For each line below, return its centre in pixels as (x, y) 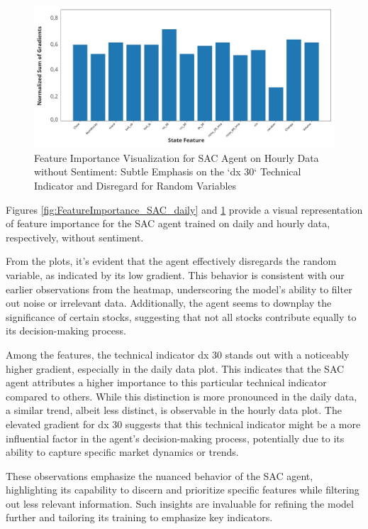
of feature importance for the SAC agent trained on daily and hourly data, (168, 223)
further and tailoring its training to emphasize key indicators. (139, 517)
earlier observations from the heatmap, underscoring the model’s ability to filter (179, 289)
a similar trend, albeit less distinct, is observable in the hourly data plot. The (174, 410)
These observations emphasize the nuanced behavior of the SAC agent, (160, 475)
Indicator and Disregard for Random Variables (135, 186)
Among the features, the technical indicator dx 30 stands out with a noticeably (178, 354)
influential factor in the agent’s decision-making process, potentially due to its (175, 438)
